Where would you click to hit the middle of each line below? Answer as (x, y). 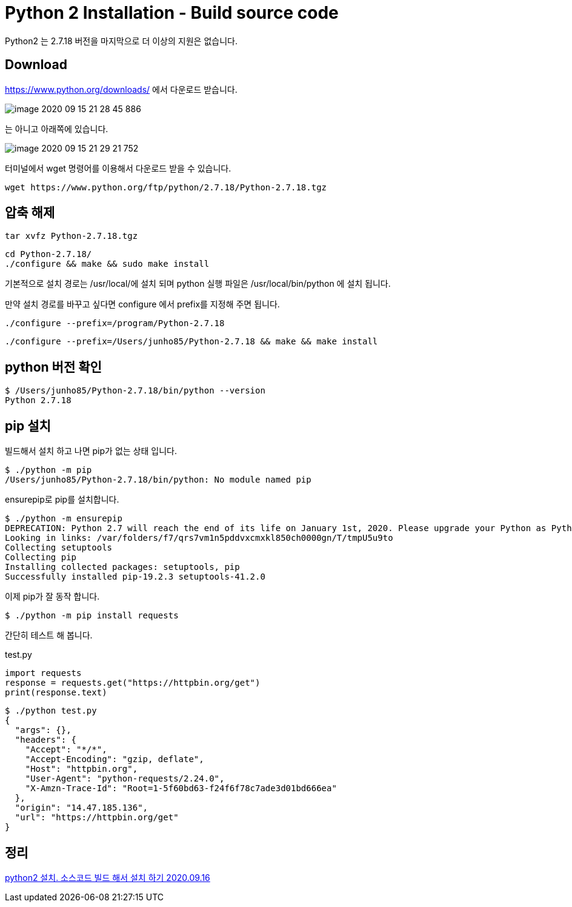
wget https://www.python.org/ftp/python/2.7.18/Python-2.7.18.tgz (166, 187)
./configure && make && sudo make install (107, 264)
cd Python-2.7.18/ (48, 254)
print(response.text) (56, 693)
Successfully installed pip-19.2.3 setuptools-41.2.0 (135, 577)
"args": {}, (43, 730)
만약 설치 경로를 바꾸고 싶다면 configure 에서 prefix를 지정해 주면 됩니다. (142, 304)
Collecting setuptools (59, 548)
